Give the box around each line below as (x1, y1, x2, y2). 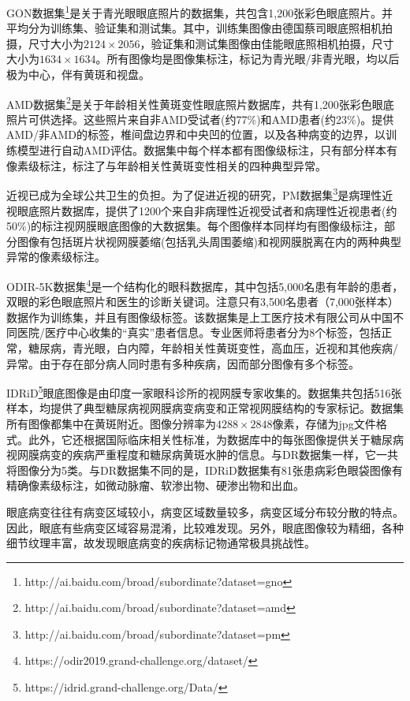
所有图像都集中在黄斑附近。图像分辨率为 (6, 415, 216, 431)
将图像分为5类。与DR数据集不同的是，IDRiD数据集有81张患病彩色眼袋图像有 (6, 461, 403, 478)
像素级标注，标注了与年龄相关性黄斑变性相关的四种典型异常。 (6, 157, 326, 173)
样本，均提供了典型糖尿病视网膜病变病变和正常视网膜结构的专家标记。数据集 (6, 400, 404, 416)
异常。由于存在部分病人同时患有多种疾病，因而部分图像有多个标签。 (6, 355, 360, 371)
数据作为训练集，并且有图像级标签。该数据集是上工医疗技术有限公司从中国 (6, 308, 393, 325)
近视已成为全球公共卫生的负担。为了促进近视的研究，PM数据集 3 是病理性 (6, 185, 382, 203)
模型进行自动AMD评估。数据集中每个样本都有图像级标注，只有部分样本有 (17, 142, 398, 158)
